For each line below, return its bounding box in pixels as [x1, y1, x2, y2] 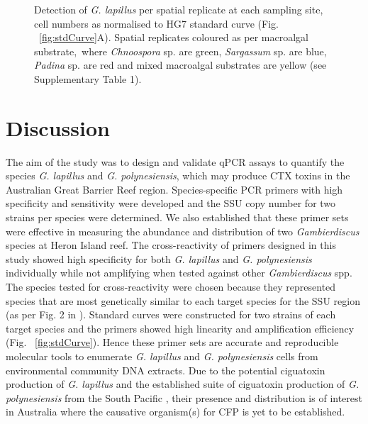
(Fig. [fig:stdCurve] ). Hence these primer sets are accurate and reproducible [6, 335, 339, 350]
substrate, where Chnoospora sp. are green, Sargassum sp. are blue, [34, 43, 327, 58]
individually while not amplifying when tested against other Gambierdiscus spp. [6, 265, 352, 280]
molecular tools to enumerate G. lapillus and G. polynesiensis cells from [6, 349, 318, 363]
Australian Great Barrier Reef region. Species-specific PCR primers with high [6, 182, 343, 196]
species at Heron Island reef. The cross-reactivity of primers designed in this [6, 238, 336, 252]
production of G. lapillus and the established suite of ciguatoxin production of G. [6, 376, 359, 391]
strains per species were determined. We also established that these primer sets [6, 210, 349, 225]
